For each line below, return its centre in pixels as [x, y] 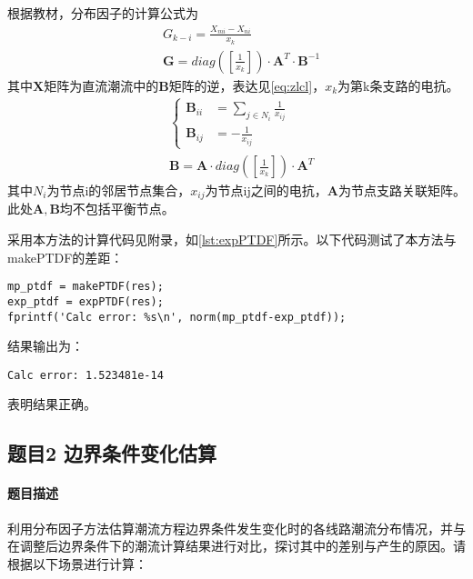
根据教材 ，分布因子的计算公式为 [103, 13]
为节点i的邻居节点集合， [119, 190]
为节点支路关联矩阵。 [402, 190]
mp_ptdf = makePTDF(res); [86, 287]
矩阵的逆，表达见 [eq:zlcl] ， [247, 85]
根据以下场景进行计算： [77, 563]
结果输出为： [45, 346]
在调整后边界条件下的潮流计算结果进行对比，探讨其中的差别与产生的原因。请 [236, 546]
